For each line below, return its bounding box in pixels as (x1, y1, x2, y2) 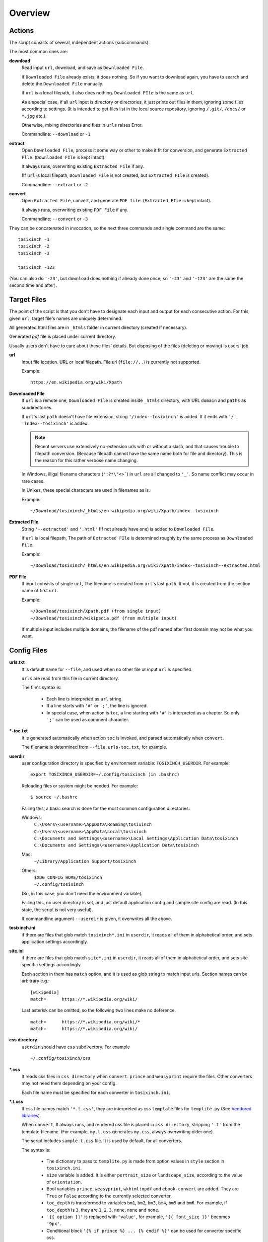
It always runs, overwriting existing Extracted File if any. (21, 163, 144, 169)
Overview (9, 7, 50, 18)
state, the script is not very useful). (21, 907, 93, 913)
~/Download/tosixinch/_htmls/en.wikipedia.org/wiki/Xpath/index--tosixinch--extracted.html (30, 563, 261, 568)
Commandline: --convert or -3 (21, 216, 88, 222)
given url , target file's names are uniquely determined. (9, 315, 123, 321)
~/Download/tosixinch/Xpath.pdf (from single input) (30, 609, 161, 614)
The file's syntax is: (21, 685, 62, 691)
